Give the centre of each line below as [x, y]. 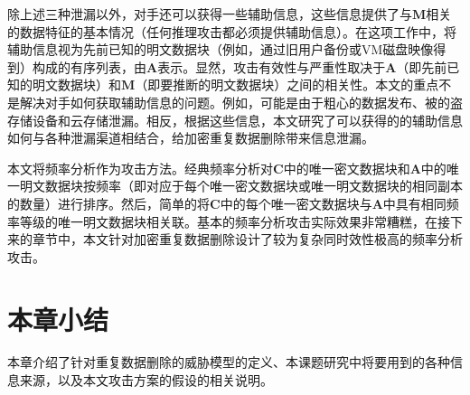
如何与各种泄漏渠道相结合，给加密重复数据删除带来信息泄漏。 [191, 138]
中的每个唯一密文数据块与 [296, 203]
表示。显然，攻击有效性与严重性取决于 [272, 66]
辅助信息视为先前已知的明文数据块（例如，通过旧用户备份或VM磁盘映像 [221, 49]
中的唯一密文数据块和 [347, 168]
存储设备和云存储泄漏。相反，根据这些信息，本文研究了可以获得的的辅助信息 [235, 120]
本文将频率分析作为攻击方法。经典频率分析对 [140, 168]
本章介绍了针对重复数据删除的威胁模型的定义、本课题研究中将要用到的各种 [229, 362]
